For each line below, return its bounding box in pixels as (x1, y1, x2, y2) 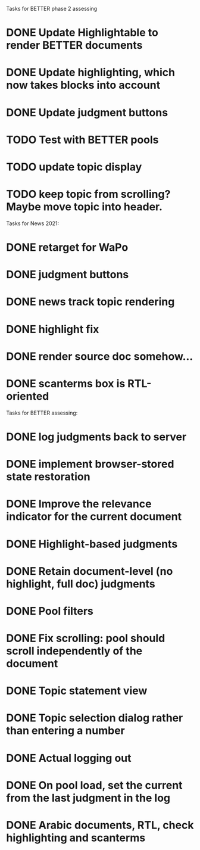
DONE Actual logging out (6, 751, 132, 765)
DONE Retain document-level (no (6, 564, 173, 578)
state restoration (6, 470, 90, 484)
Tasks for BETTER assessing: (6, 409, 78, 416)
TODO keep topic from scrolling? (6, 188, 171, 201)
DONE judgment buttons (6, 268, 129, 282)
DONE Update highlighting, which (6, 66, 176, 79)
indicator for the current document (6, 510, 182, 524)
